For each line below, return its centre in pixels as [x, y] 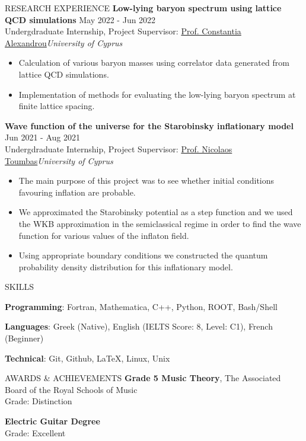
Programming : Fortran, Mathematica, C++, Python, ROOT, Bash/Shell [141, 306]
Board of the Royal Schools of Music [71, 389]
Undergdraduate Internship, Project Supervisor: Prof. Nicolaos [119, 148]
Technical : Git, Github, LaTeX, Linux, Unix [87, 358]
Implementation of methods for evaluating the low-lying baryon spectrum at [157, 94]
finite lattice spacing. [57, 106]
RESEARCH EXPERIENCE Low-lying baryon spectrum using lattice [143, 8]
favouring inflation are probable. [77, 192]
